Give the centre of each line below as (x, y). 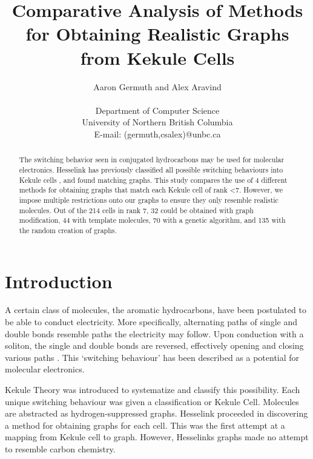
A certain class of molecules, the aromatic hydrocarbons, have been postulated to (156, 310)
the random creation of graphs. (68, 230)
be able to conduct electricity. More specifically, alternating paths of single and (151, 322)
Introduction (59, 281)
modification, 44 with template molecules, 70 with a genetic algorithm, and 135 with (152, 220)
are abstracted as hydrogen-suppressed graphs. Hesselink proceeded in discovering (156, 413)
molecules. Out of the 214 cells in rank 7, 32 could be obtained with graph (136, 210)
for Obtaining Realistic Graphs (157, 34)
